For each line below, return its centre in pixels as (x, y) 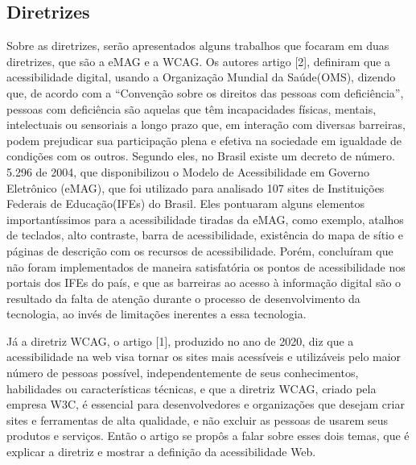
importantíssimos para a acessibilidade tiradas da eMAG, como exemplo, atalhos (205, 219)
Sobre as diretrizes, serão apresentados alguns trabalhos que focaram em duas (198, 46)
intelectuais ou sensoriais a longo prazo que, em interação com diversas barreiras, (206, 125)
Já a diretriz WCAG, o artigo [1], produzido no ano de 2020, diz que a (180, 340)
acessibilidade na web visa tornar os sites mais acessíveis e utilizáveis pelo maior (204, 357)
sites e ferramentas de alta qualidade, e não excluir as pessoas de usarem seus (198, 419)
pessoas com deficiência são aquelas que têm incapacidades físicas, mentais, (192, 108)
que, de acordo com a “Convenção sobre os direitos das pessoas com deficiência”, (205, 92)
